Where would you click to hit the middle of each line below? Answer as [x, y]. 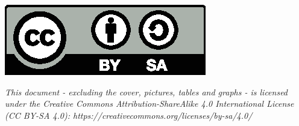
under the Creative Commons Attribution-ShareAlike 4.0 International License [149, 103]
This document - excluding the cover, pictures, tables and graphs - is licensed [146, 91]
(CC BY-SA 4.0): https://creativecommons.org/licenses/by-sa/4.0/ [129, 115]
